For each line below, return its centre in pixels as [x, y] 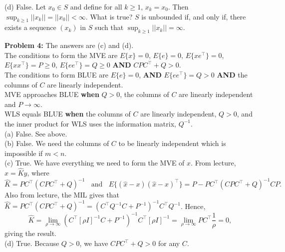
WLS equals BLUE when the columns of [68, 114]
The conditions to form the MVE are [61, 55]
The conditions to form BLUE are [57, 74]
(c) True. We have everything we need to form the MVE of [95, 163]
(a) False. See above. [36, 133]
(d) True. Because [32, 243]
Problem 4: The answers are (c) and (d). [69, 45]
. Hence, [193, 206]
